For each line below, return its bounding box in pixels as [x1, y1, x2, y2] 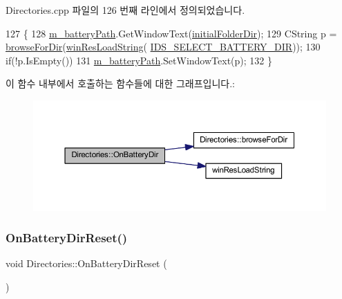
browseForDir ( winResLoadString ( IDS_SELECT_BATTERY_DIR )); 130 [6, 39, 321, 54]
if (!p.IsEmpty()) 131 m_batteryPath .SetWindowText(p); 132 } [6, 53, 272, 67]
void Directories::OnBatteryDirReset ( [6, 256, 167, 271]
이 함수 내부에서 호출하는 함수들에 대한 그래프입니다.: [6, 76, 235, 91]
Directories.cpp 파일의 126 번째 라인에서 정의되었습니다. [6, 3, 245, 17]
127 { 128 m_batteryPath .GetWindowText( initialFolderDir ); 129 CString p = [6, 26, 337, 40]
